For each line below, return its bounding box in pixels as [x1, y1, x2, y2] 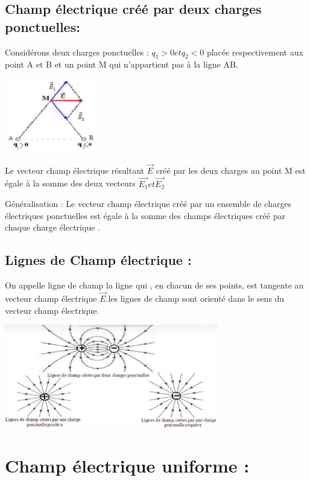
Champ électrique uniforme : [5, 453, 250, 477]
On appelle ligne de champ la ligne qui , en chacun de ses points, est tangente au [5, 279, 304, 291]
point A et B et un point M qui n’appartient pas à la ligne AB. [5, 58, 238, 71]
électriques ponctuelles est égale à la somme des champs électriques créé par [5, 209, 285, 221]
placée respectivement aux [206, 45, 303, 58]
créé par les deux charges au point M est [156, 164, 306, 176]
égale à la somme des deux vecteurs [5, 177, 136, 190]
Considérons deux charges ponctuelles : [5, 45, 149, 58]
